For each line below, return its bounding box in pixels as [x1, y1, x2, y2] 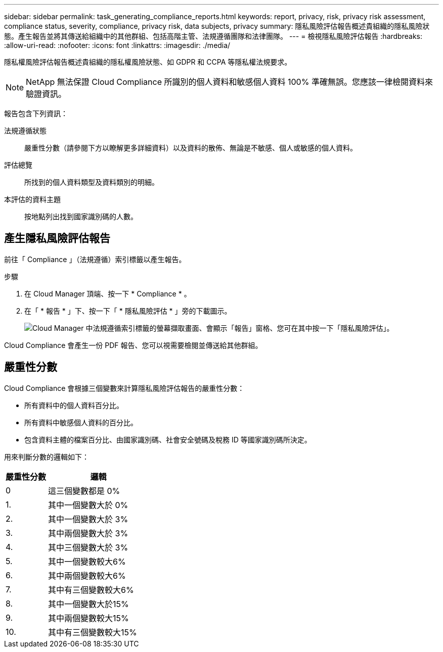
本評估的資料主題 [4, 195, 61, 204]
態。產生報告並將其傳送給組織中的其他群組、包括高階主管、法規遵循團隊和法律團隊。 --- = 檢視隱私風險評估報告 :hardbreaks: [4, 32, 422, 40]
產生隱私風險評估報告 [4, 232, 110, 245]
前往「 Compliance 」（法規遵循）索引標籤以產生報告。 [4, 255, 186, 264]
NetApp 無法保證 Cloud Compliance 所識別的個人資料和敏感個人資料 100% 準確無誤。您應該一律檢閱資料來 [26, 77, 433, 87]
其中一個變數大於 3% [48, 514, 128, 524]
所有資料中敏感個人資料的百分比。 [24, 418, 138, 427]
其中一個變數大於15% [48, 598, 129, 609]
